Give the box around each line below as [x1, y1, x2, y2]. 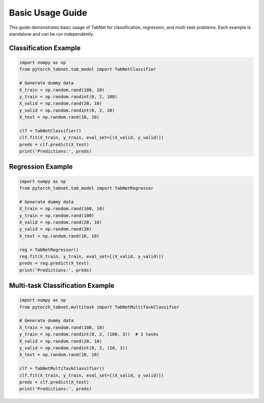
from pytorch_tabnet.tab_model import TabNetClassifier [19, 66, 156, 72]
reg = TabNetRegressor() [19, 247, 79, 252]
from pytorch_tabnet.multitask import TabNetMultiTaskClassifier [19, 304, 179, 310]
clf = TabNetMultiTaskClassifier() [19, 366, 105, 371]
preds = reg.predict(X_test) [19, 261, 89, 266]
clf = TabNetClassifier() [19, 128, 82, 134]
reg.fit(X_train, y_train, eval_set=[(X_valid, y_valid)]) [19, 254, 164, 259]
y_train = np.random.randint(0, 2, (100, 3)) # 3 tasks [19, 332, 159, 337]
